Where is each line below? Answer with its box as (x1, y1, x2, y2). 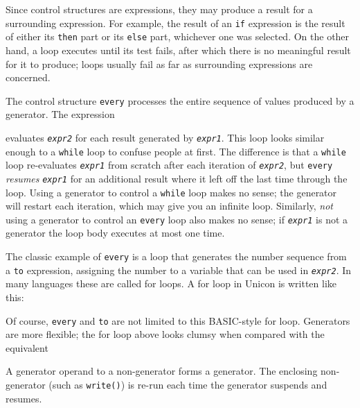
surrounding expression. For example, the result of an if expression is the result (6, 15, 345, 30)
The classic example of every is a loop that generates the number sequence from (6, 249, 347, 264)
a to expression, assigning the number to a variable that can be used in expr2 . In (6, 262, 352, 277)
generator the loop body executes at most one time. (6, 226, 225, 240)
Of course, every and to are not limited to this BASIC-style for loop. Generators (6, 313, 350, 328)
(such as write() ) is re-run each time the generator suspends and (48, 377, 327, 391)
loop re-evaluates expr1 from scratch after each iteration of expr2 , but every (6, 158, 333, 172)
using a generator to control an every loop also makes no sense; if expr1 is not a (6, 212, 348, 226)
